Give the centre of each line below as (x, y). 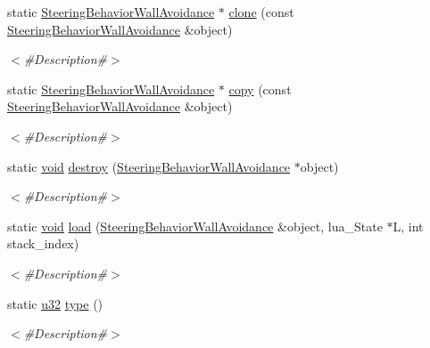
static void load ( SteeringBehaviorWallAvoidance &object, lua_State (195, 226)
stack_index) (43, 243)
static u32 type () (55, 303)
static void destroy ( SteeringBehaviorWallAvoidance (149, 166)
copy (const (260, 89)
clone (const (261, 12)
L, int (408, 226)
